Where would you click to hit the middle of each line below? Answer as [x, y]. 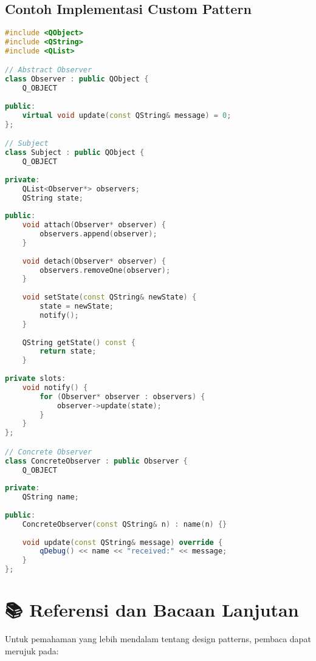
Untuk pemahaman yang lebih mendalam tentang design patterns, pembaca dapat [158, 639]
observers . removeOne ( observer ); [105, 270]
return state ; [68, 351]
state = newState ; [77, 307]
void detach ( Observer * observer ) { [94, 261]
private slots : [36, 379]
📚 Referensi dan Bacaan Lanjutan [152, 610]
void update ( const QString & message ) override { [122, 542]
